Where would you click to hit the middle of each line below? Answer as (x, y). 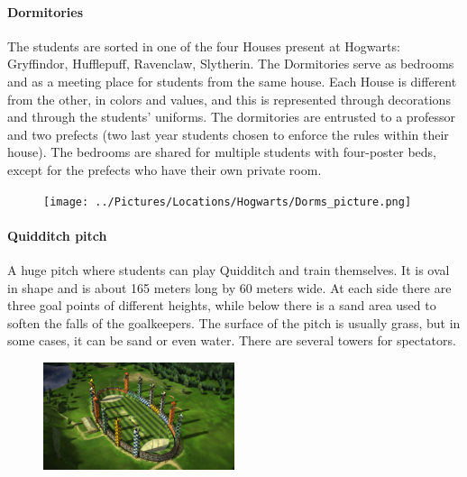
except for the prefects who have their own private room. (165, 169)
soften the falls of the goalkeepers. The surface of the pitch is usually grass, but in (234, 322)
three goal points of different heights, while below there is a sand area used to (222, 305)
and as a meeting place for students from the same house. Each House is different (232, 81)
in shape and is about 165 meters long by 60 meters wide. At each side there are (229, 287)
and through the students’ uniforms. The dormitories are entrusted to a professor (232, 117)
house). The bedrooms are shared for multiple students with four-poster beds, (222, 152)
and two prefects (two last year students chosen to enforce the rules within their (228, 134)
